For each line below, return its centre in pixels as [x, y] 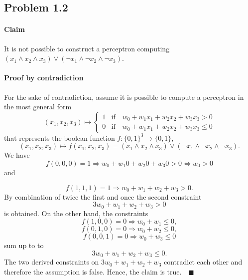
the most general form [38, 107]
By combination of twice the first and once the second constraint [103, 196]
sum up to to [24, 245]
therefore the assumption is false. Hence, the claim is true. [93, 271]
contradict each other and [203, 262]
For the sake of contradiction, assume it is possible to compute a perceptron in [124, 97]
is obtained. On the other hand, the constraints [76, 213]
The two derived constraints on [52, 262]
